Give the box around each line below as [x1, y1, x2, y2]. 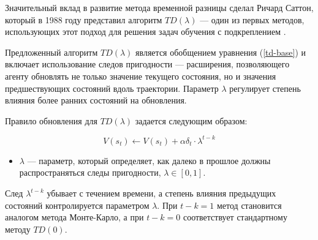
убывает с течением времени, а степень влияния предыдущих [47, 187, 276, 200]
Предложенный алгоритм [5, 45, 98, 58]
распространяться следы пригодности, [19, 166, 161, 179]
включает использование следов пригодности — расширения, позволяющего [5, 58, 290, 70]
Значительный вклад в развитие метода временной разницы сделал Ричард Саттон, [5, 1, 314, 13]
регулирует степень [229, 81, 301, 94]
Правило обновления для [5, 114, 97, 127]
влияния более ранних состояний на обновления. [5, 94, 187, 107]
